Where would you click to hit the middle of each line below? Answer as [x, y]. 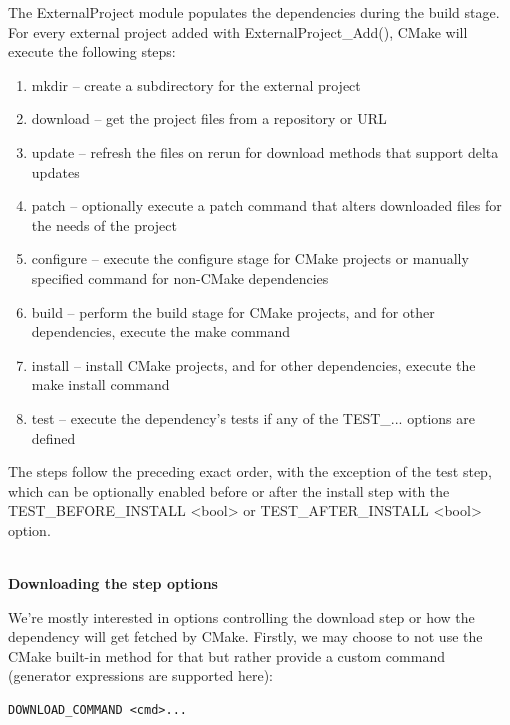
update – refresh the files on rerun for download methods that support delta [265, 151]
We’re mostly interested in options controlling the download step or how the [241, 616]
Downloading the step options [113, 583]
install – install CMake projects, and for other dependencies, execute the [253, 364]
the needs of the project [104, 224]
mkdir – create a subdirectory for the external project [196, 84]
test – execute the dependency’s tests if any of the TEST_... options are [253, 417]
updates [55, 171]
